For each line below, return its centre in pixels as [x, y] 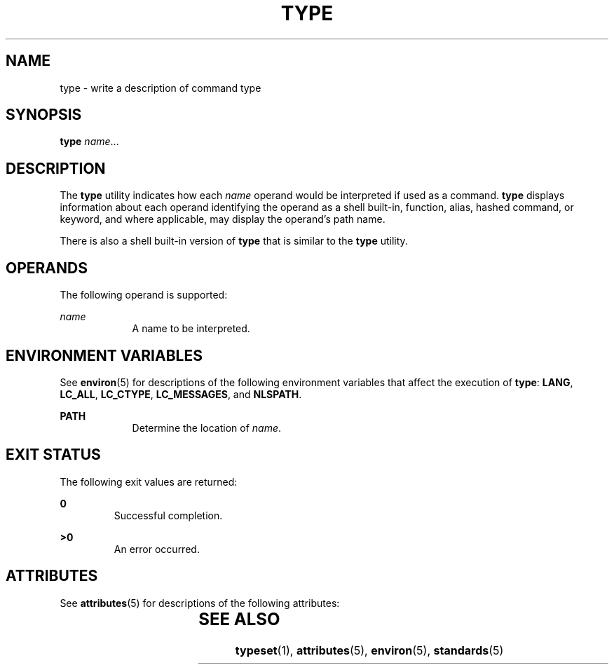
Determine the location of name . [207, 428]
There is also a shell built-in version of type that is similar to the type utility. [234, 241]
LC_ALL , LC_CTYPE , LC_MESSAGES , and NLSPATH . [181, 394]
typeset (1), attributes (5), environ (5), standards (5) [369, 650]
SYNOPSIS [44, 115]
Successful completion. [168, 515]
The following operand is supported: [144, 295]
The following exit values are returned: [149, 481]
